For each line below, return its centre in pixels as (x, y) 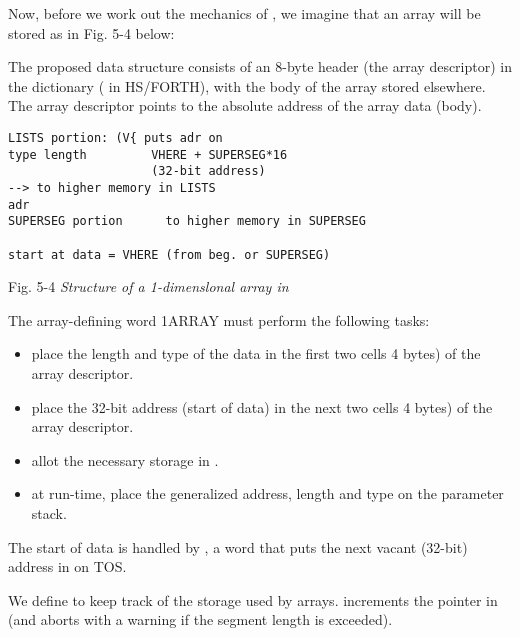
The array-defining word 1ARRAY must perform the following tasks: (219, 319)
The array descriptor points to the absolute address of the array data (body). (245, 105)
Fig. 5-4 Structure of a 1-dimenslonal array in (148, 286)
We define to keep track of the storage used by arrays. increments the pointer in (253, 599)
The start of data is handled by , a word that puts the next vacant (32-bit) (238, 546)
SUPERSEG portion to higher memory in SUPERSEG (187, 221)
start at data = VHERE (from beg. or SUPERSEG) (169, 254)
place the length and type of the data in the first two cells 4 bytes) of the (256, 353)
